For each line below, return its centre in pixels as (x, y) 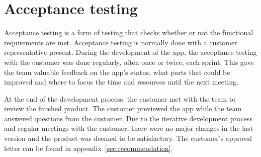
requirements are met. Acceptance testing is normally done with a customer (121, 42)
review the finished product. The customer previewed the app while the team (123, 108)
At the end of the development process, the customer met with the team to (120, 98)
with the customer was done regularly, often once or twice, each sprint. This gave (129, 62)
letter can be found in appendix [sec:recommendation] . (89, 148)
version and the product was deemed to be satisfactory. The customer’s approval (128, 138)
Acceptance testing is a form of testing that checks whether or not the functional (129, 32)
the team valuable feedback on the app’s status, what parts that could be (117, 72)
